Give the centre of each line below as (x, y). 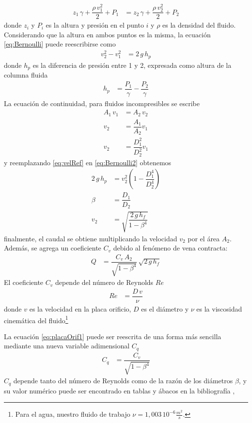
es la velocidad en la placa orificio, (80, 308)
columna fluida (26, 75)
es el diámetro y (165, 308)
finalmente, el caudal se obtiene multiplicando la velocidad (91, 238)
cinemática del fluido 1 (36, 319)
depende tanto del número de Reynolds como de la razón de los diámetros (123, 381)
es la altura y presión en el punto (95, 25)
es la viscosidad (219, 308)
